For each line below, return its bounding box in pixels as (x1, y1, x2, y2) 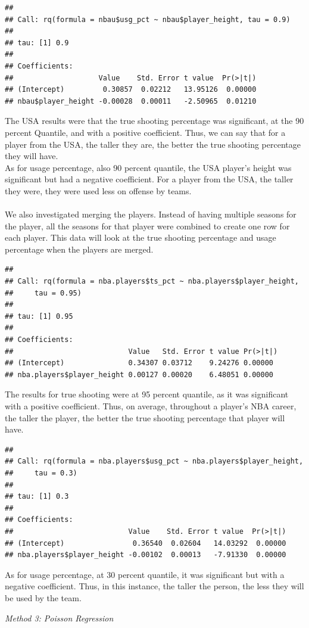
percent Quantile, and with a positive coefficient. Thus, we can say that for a (5, 126, 286, 138)
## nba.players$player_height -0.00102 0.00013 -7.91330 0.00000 (5, 551, 286, 559)
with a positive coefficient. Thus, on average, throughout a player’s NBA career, (5, 400, 296, 412)
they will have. (5, 150, 58, 162)
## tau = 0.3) (5, 468, 77, 477)
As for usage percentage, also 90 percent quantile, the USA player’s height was (5, 161, 292, 173)
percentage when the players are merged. (5, 243, 154, 255)
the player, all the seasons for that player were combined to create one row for (5, 219, 290, 232)
